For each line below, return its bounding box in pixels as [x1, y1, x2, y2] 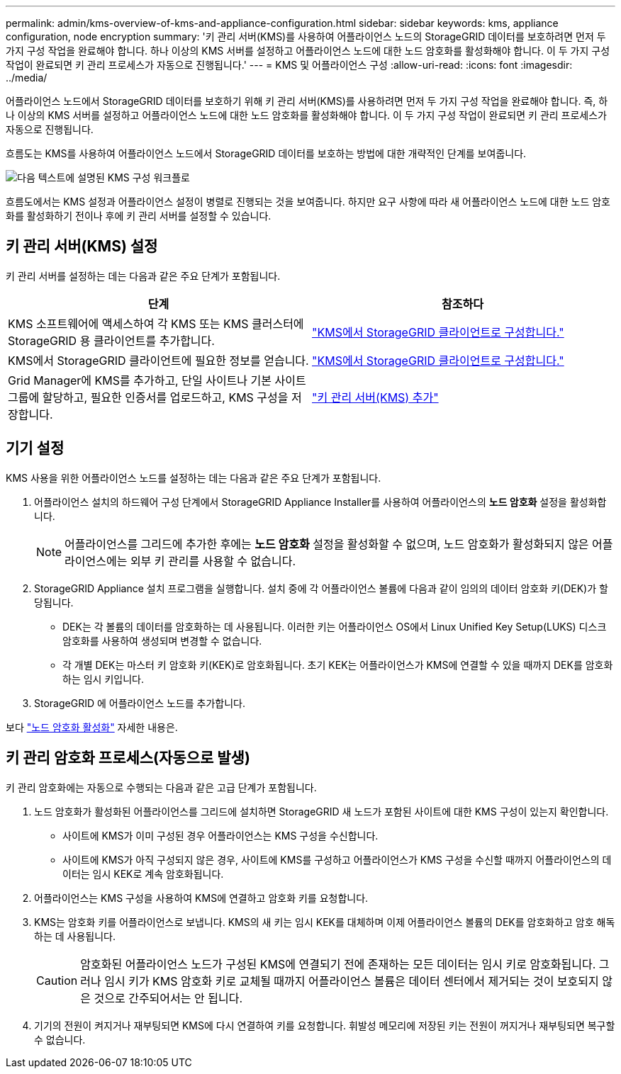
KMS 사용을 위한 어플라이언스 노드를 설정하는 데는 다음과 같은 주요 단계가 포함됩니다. [6, 471, 381, 484]
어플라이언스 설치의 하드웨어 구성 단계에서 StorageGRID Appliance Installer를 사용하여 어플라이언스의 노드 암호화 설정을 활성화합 [34, 495, 607, 508]
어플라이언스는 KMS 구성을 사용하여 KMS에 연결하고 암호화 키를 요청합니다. [34, 891, 369, 904]
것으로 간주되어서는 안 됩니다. [94, 990, 242, 1005]
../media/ [6, 72, 47, 84]
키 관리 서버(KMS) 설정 [6, 237, 158, 256]
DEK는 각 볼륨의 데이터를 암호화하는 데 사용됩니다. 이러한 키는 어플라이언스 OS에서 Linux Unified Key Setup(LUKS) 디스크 [62, 620, 607, 633]
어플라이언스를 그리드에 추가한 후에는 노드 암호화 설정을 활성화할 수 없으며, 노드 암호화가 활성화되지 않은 [65, 536, 589, 551]
